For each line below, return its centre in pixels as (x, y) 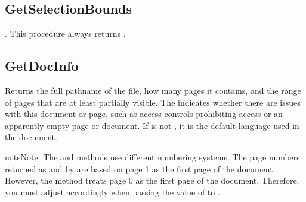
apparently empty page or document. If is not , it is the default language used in (152, 125)
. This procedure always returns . (65, 34)
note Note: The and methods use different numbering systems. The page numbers (152, 157)
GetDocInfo (42, 66)
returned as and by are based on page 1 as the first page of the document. (140, 168)
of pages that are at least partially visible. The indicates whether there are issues (153, 102)
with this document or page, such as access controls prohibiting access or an (144, 114)
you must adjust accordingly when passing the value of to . (112, 192)
